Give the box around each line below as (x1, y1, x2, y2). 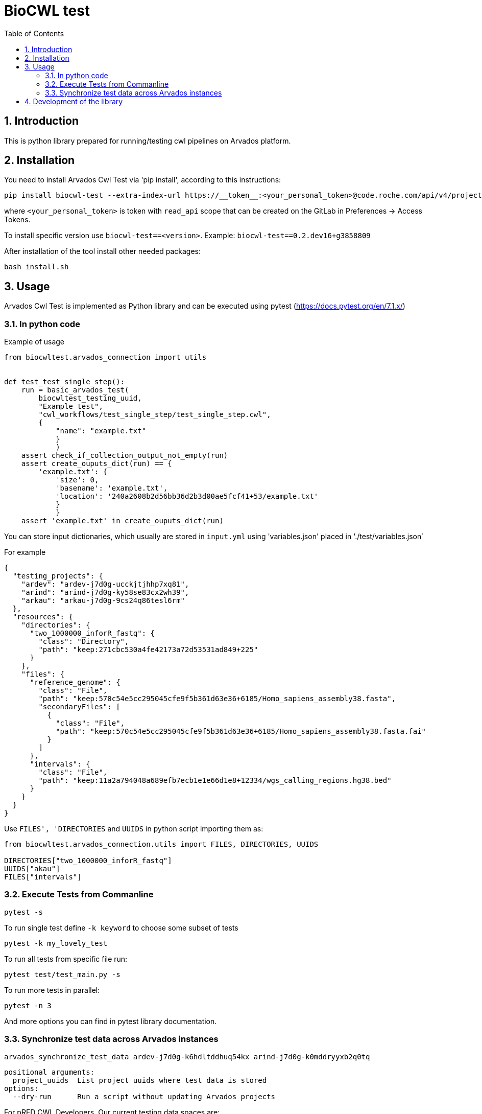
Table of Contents (4, 29, 64, 38)
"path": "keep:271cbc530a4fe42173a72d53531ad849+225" (38, 645, 258, 654)
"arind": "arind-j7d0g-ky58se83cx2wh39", (21, 588, 189, 597)
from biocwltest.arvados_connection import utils (4, 353, 207, 362)
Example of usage (4, 337, 65, 346)
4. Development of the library (25, 97, 123, 106)
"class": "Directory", (38, 637, 129, 646)
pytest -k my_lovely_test (4, 939, 108, 947)
